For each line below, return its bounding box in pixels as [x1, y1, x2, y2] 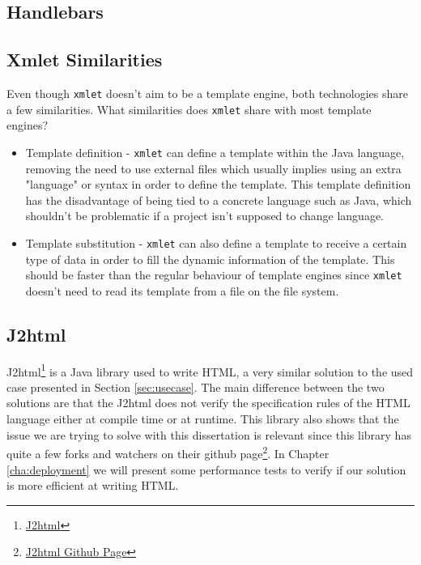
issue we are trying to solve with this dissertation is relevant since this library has [6, 426, 411, 443]
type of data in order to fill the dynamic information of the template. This [25, 250, 395, 267]
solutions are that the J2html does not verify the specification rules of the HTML [6, 394, 410, 411]
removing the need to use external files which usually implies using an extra [25, 159, 402, 176]
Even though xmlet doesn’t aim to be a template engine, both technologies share [6, 84, 408, 101]
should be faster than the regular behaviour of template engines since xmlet [25, 266, 402, 283]
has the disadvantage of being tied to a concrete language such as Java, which [25, 191, 412, 208]
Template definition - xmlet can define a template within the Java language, [25, 143, 405, 160]
